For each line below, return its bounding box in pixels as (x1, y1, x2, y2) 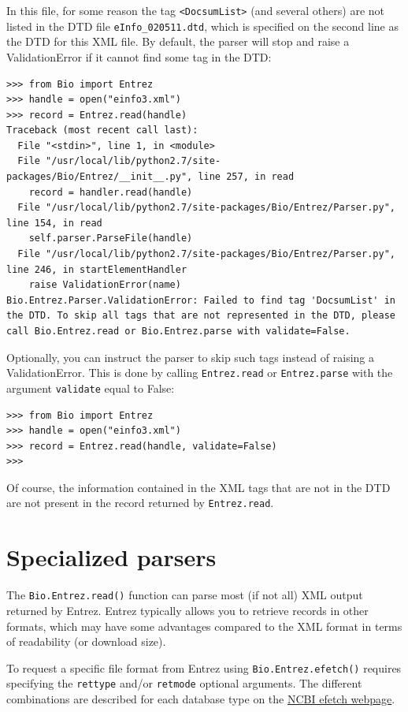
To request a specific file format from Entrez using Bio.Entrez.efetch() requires (6, 659, 402, 676)
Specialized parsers (6, 541, 217, 573)
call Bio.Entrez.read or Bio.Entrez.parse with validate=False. (6, 326, 351, 337)
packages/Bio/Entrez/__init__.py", (6, 171, 193, 183)
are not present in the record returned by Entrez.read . (6, 494, 274, 511)
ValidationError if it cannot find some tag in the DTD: (6, 48, 272, 65)
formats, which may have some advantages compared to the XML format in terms (6, 617, 402, 634)
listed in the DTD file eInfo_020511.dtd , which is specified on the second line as (6, 17, 399, 34)
